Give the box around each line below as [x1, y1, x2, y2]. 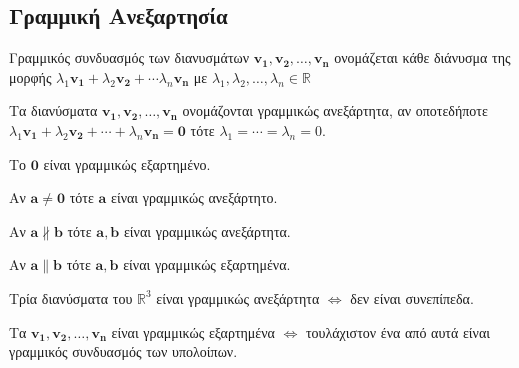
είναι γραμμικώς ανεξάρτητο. [111, 187, 278, 208]
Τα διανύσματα [9, 100, 98, 121]
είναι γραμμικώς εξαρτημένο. [43, 153, 211, 174]
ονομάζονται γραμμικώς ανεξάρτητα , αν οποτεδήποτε [182, 100, 488, 121]
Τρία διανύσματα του [9, 287, 133, 308]
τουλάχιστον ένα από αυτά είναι [305, 321, 491, 342]
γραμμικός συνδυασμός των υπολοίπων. [9, 341, 238, 362]
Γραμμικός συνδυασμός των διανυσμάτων [9, 47, 250, 68]
